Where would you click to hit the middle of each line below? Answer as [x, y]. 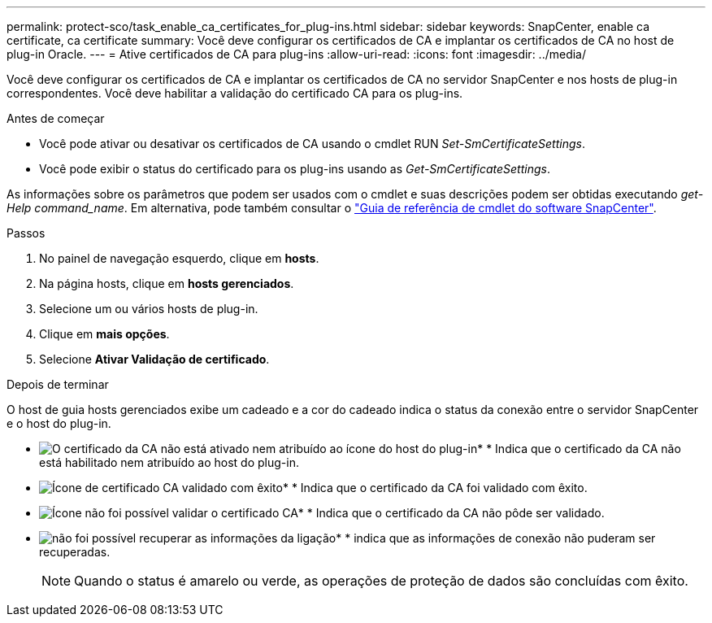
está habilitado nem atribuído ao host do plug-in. [169, 462]
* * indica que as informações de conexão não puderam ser [496, 538]
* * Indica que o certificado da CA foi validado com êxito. [435, 488]
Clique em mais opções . [104, 334]
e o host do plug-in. [59, 423]
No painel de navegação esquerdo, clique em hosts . [179, 258]
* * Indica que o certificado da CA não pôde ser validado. [451, 513]
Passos [26, 233]
